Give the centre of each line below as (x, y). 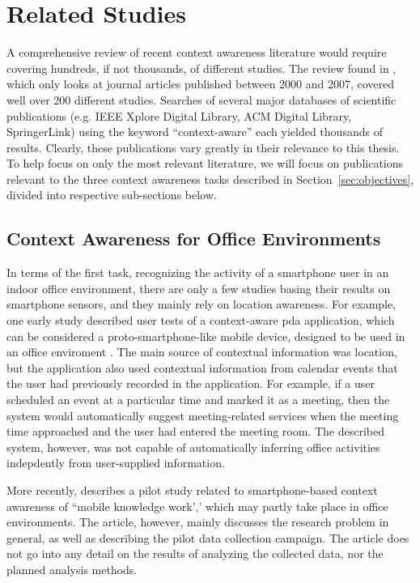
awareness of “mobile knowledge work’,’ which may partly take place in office (197, 506)
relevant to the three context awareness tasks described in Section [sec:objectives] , (210, 179)
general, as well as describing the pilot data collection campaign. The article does (208, 537)
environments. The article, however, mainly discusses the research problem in (198, 522)
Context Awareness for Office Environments (194, 238)
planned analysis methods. (72, 569)
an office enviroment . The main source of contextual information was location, (202, 352)
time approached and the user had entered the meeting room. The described (195, 431)
